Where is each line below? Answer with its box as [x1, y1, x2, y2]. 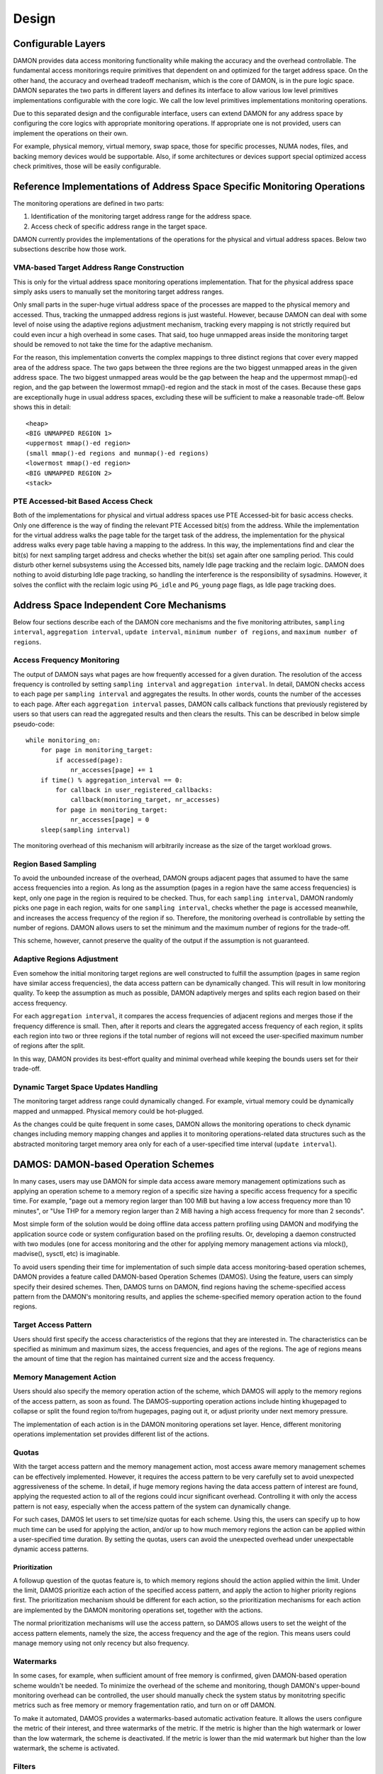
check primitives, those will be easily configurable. [13, 162, 161, 170]
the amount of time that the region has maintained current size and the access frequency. [13, 1355, 275, 1363]
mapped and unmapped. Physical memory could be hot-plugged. [13, 1107, 204, 1115]
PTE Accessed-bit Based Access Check [13, 496, 153, 506]
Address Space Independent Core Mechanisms [13, 599, 227, 611]
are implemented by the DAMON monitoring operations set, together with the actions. [13, 1606, 263, 1614]
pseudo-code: [13, 720, 55, 728]
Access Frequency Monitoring [13, 655, 120, 665]
